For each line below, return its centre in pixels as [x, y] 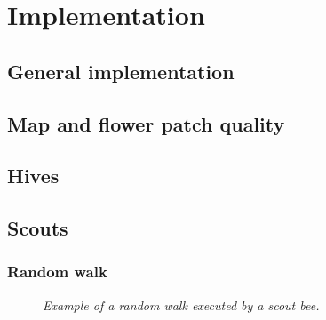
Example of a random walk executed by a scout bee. [181, 304]
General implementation [121, 71]
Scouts [38, 228]
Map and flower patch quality [146, 123]
